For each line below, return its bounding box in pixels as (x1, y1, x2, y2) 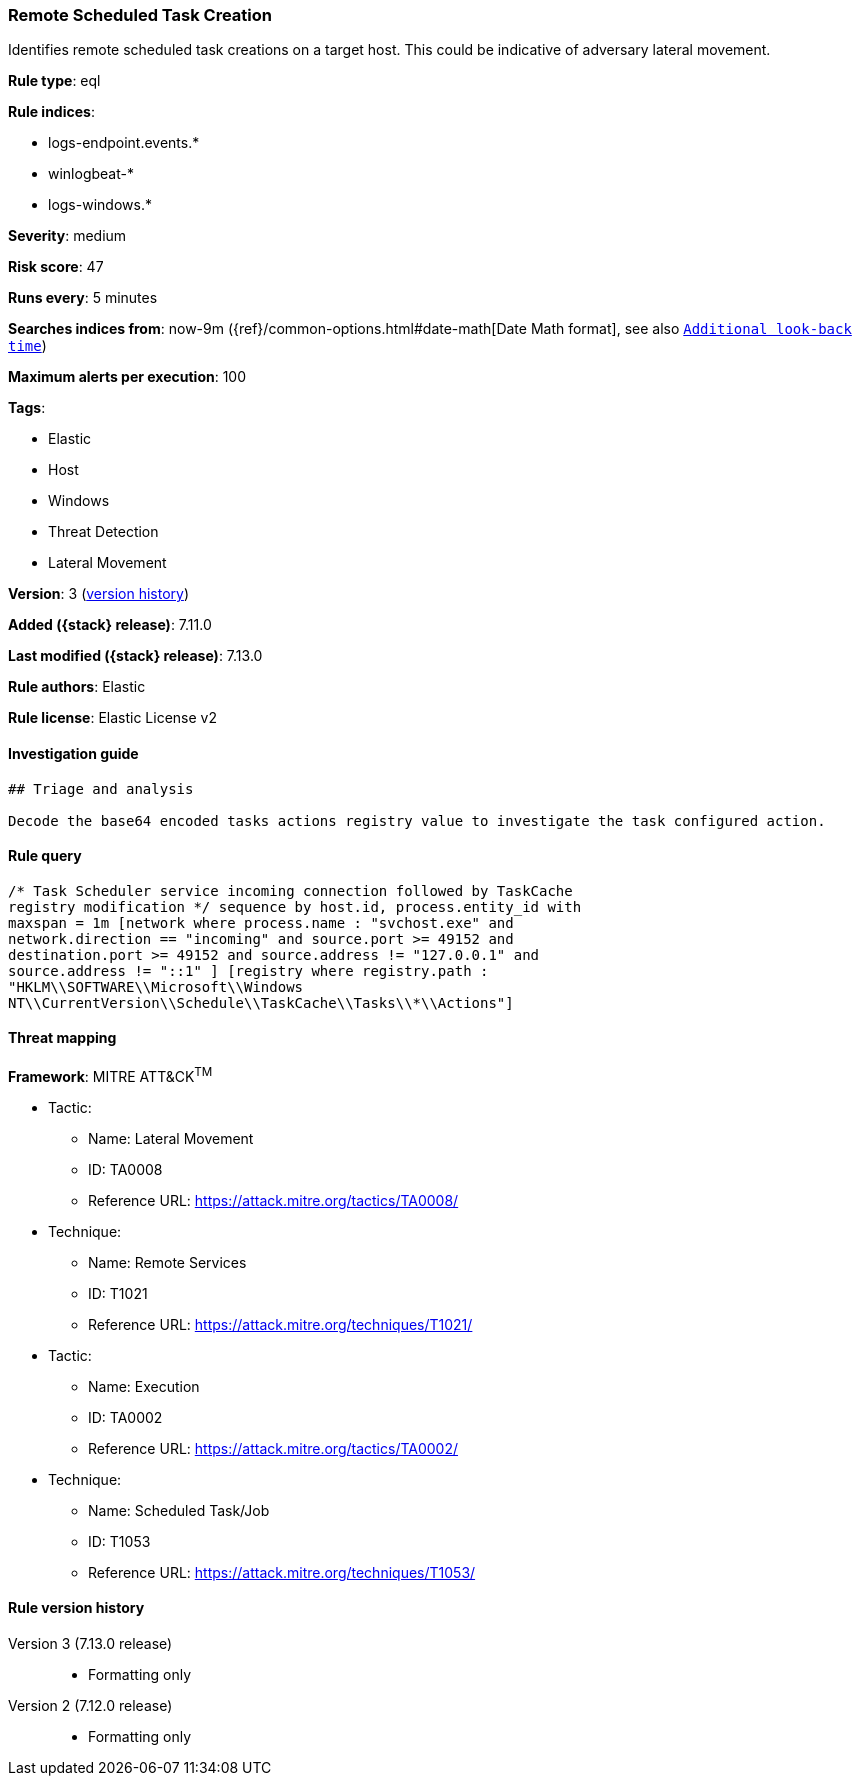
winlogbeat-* (48, 165, 134, 183)
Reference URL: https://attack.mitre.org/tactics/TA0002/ (88, 1439, 459, 1457)
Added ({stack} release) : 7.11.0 (8, 616, 212, 634)
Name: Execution (88, 1377, 200, 1395)
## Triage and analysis (8, 780, 194, 797)
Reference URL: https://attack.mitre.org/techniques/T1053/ (88, 1563, 476, 1581)
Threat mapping (8, 1029, 117, 1047)
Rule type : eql (8, 72, 101, 90)
